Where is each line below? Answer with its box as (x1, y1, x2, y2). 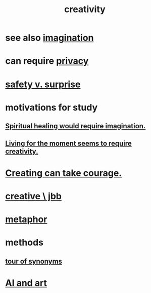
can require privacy (5, 55, 89, 67)
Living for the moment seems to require (5, 139, 132, 148)
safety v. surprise (5, 79, 81, 90)
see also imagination (5, 32, 94, 44)
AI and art (5, 277, 47, 288)
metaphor (5, 214, 47, 225)
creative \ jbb (5, 190, 62, 202)
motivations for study (5, 101, 98, 113)
